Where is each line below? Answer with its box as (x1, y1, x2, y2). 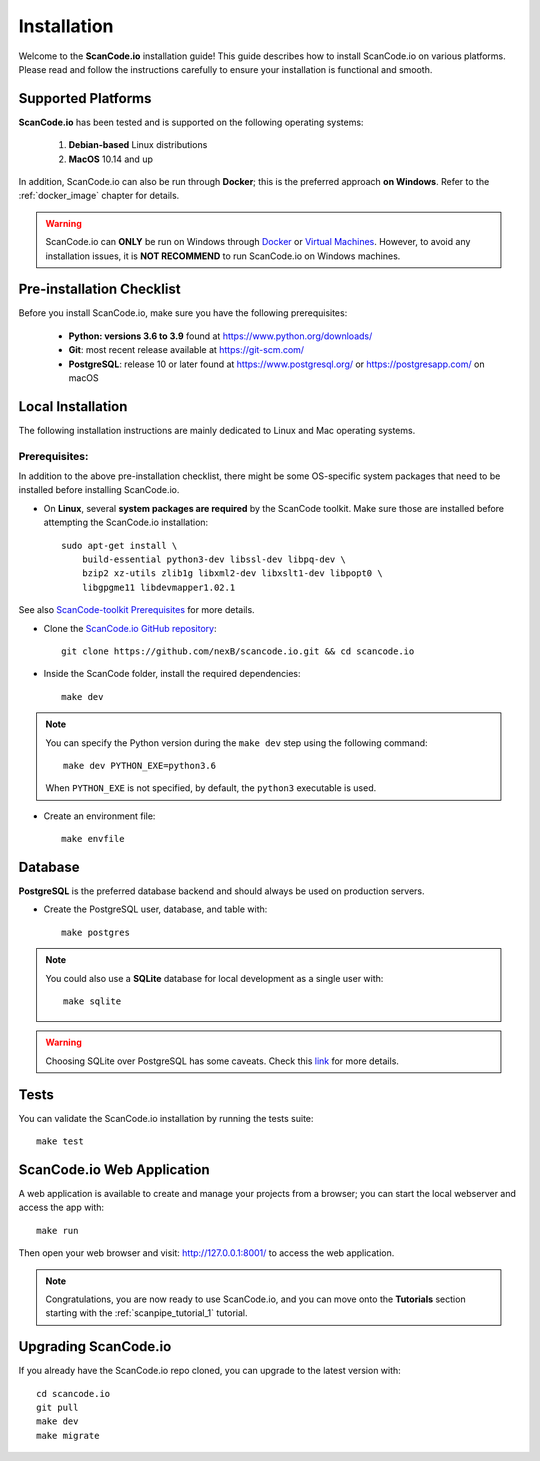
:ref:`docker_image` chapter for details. (18, 190, 180, 202)
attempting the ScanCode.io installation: (43, 516, 209, 529)
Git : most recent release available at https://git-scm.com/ (68, 344, 305, 356)
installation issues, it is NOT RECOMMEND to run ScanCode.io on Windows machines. (45, 250, 401, 262)
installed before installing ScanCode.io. (18, 484, 180, 496)
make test (36, 1136, 84, 1147)
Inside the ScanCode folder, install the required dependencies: (43, 668, 301, 680)
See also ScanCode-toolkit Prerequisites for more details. (18, 604, 255, 616)
